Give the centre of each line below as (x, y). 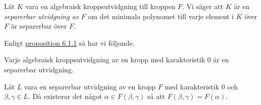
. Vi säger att (203, 6)
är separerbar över (39, 26)
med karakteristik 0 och (201, 86)
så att (156, 96)
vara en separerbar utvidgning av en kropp (90, 86)
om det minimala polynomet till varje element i (161, 16)
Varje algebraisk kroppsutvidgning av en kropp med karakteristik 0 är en (117, 60)
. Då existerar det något (65, 96)
